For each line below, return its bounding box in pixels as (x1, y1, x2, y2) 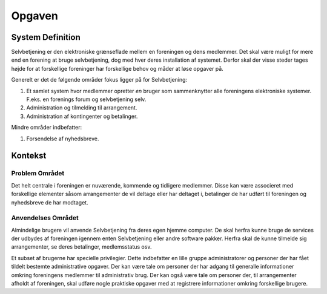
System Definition (11, 32, 81, 42)
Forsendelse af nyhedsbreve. (26, 135, 99, 142)
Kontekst (11, 151, 47, 161)
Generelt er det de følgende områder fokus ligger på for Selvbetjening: (11, 76, 188, 83)
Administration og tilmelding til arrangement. (26, 104, 137, 111)
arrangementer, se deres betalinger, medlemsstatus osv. (11, 243, 152, 250)
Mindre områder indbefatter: (11, 124, 82, 131)
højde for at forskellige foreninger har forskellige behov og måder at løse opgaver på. (11, 65, 223, 72)
